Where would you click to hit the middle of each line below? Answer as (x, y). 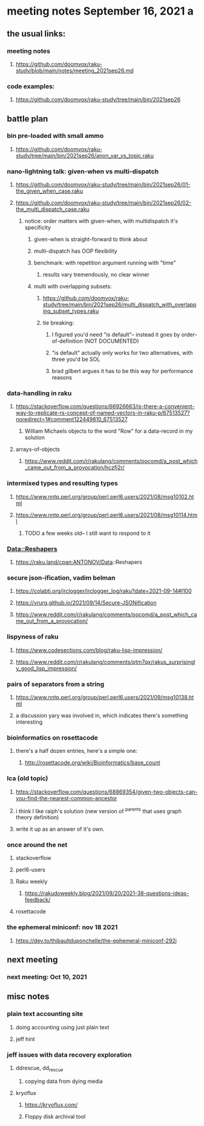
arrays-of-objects (38, 449)
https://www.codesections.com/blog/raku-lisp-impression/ (89, 650)
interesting (29, 722)
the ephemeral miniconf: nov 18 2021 (62, 927)
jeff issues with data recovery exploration (69, 1054)
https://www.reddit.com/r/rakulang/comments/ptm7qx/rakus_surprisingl (105, 662)
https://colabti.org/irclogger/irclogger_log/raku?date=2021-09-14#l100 (104, 591)
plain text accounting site (45, 1014)
